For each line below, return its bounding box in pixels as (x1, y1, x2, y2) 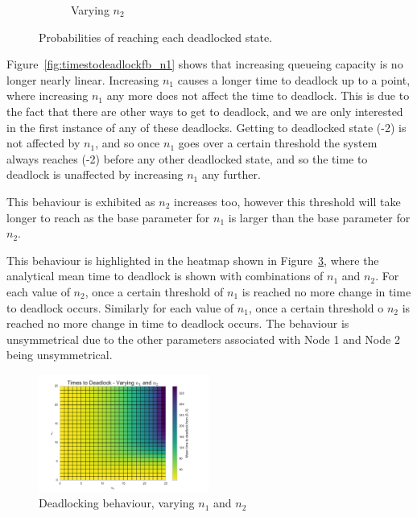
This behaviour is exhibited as (6, 192, 155, 209)
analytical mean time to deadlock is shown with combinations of (6, 267, 324, 284)
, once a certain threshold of (85, 283, 224, 300)
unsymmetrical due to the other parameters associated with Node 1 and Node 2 (6, 330, 400, 347)
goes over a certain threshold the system (178, 134, 378, 151)
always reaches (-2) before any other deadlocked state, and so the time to (6, 150, 368, 167)
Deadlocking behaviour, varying (39, 494, 195, 511)
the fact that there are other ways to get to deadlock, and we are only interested (6, 102, 403, 119)
